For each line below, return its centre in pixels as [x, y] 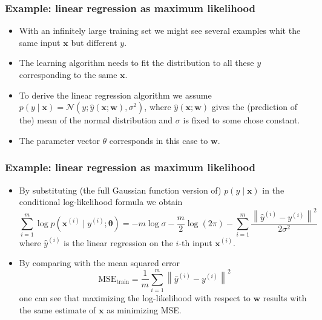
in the [273, 190]
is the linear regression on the [118, 242]
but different [94, 42]
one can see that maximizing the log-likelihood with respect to [135, 298]
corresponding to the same [68, 74]
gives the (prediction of [255, 107]
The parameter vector [59, 140]
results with [285, 298]
